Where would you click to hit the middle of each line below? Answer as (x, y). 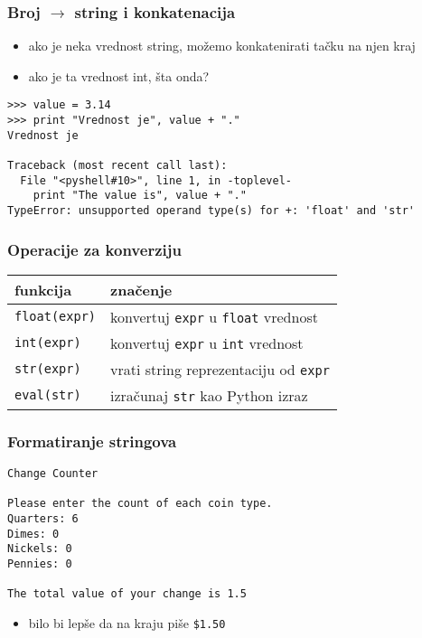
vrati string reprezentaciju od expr (220, 369)
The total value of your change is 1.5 (127, 594)
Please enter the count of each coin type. (140, 504)
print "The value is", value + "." (140, 196)
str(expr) (48, 369)
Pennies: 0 (40, 564)
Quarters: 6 (43, 519)
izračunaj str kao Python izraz (209, 395)
